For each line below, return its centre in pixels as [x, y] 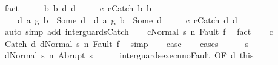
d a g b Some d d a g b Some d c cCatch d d [127, 20]
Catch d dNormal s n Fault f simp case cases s [127, 43]
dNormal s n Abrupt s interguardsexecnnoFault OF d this [129, 55]
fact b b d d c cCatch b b [78, 8]
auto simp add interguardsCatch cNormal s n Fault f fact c [139, 32]
